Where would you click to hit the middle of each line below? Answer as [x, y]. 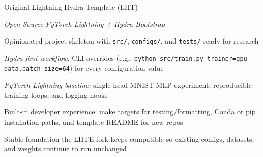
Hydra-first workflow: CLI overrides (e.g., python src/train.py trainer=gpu [126, 57]
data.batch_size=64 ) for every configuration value [84, 68]
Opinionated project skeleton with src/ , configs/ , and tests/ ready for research [131, 41]
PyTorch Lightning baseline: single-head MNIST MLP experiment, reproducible [128, 85]
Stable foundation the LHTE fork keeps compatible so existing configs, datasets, [129, 139]
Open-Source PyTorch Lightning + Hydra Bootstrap [84, 24]
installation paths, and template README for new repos [94, 121]
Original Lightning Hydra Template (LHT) [71, 7]
